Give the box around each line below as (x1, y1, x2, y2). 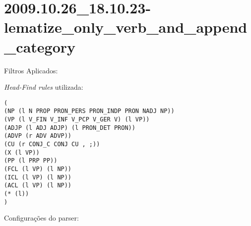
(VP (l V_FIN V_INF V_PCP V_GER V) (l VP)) (4, 116, 150, 123)
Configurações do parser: (4, 213, 79, 223)
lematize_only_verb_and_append (4, 17, 248, 37)
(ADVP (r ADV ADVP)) (4, 132, 72, 140)
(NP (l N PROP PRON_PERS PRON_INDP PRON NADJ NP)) (4, 108, 175, 115)
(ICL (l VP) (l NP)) (4, 173, 72, 181)
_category (4, 36, 76, 56)
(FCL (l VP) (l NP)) (4, 165, 72, 172)
